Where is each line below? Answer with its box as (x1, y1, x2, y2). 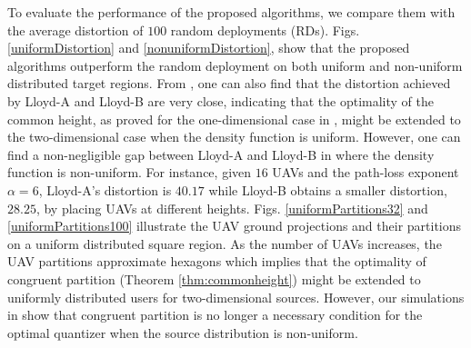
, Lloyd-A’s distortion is (38, 180, 172, 199)
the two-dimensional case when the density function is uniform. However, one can (7, 127, 461, 146)
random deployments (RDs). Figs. (170, 20, 360, 39)
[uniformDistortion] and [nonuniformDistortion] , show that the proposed (7, 38, 410, 57)
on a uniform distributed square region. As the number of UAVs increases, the (7, 234, 442, 253)
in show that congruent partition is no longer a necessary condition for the (7, 305, 423, 324)
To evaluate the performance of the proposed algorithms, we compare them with (7, 3, 456, 21)
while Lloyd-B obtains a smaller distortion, (208, 180, 447, 199)
